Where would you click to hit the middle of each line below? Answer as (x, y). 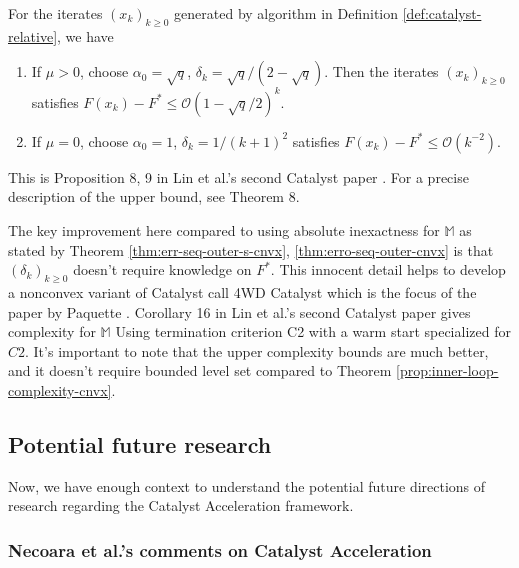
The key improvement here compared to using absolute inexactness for (224, 230)
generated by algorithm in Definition (286, 13)
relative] (33, 35)
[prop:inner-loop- (447, 370)
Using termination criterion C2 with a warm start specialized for (313, 331)
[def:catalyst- (442, 13)
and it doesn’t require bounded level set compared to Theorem (200, 370)
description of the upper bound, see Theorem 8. (154, 196)
